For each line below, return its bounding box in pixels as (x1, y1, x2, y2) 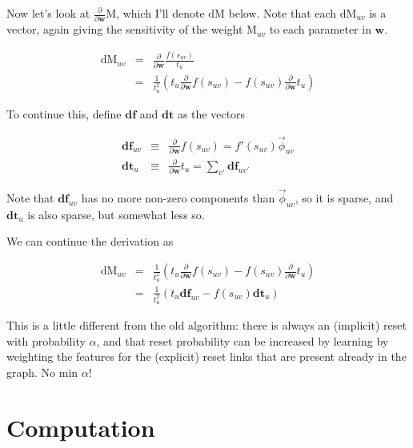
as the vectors (177, 105, 246, 122)
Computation (6, 410, 155, 443)
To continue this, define (6, 105, 122, 122)
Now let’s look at (6, 5, 90, 21)
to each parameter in (269, 21, 371, 38)
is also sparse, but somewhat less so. (27, 206, 205, 222)
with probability (6, 332, 86, 349)
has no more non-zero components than (81, 190, 275, 206)
